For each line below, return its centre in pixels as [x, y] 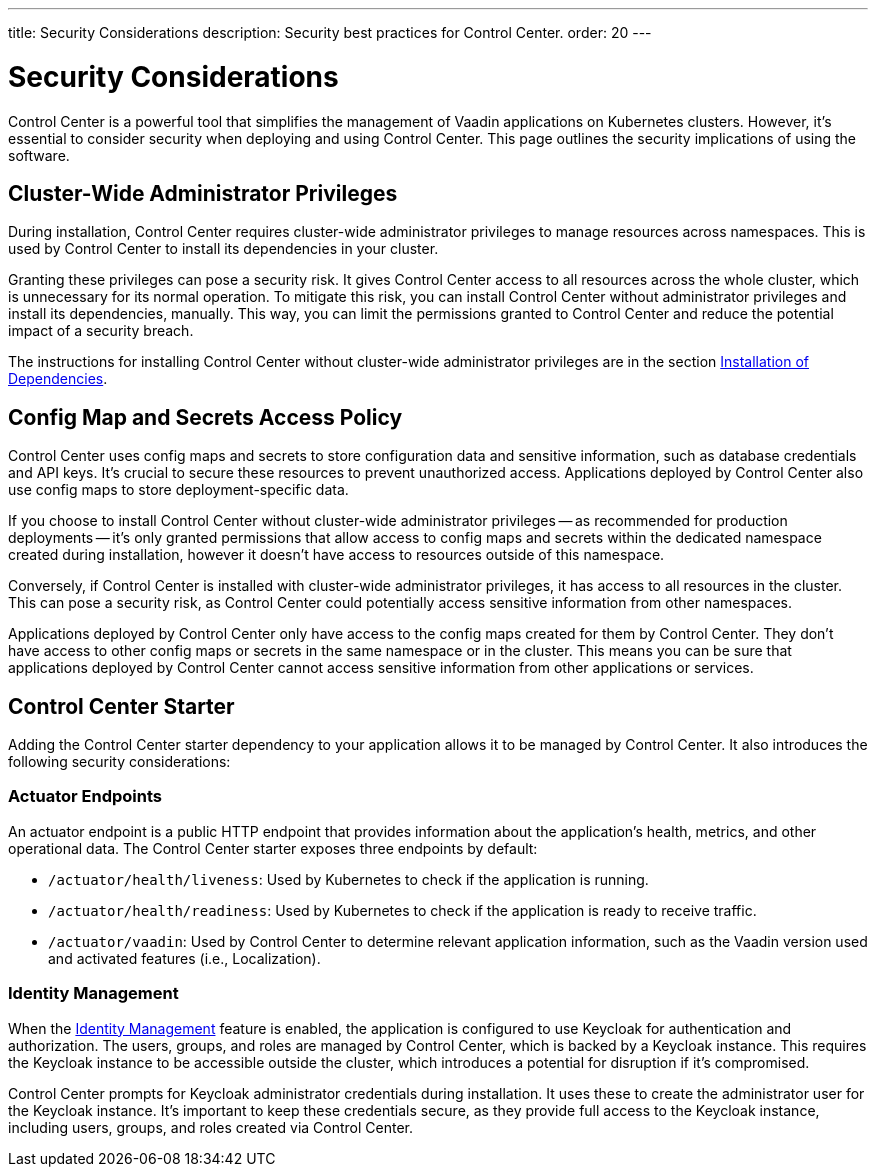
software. [39, 155]
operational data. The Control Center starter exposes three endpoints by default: [273, 848]
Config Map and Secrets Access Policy [205, 417]
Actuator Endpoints [85, 796]
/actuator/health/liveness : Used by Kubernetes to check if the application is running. [348, 879]
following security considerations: [119, 762]
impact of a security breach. [101, 331]
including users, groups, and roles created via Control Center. [211, 1127]
